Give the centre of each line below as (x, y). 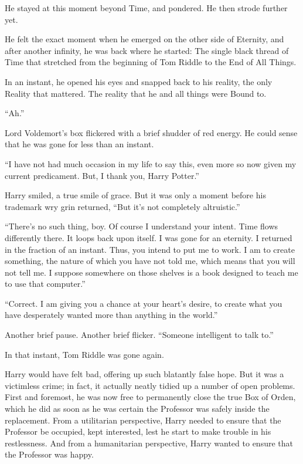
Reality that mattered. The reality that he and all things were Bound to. (136, 93)
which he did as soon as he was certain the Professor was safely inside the (137, 409)
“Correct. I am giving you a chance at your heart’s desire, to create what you (144, 303)
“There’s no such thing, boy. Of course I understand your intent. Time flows (142, 226)
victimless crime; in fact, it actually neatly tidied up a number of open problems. (150, 385)
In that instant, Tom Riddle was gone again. (84, 354)
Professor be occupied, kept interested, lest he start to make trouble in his (138, 431)
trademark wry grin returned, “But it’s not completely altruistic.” (122, 206)
